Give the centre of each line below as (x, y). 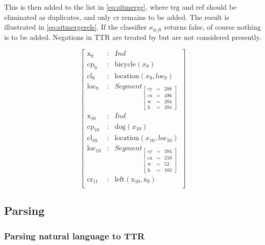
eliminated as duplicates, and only (58, 17)
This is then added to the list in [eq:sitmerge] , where (86, 7)
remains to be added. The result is (175, 17)
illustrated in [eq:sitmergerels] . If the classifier (76, 27)
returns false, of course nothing (212, 27)
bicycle (125, 64)
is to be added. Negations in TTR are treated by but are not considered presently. (133, 37)
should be (222, 7)
